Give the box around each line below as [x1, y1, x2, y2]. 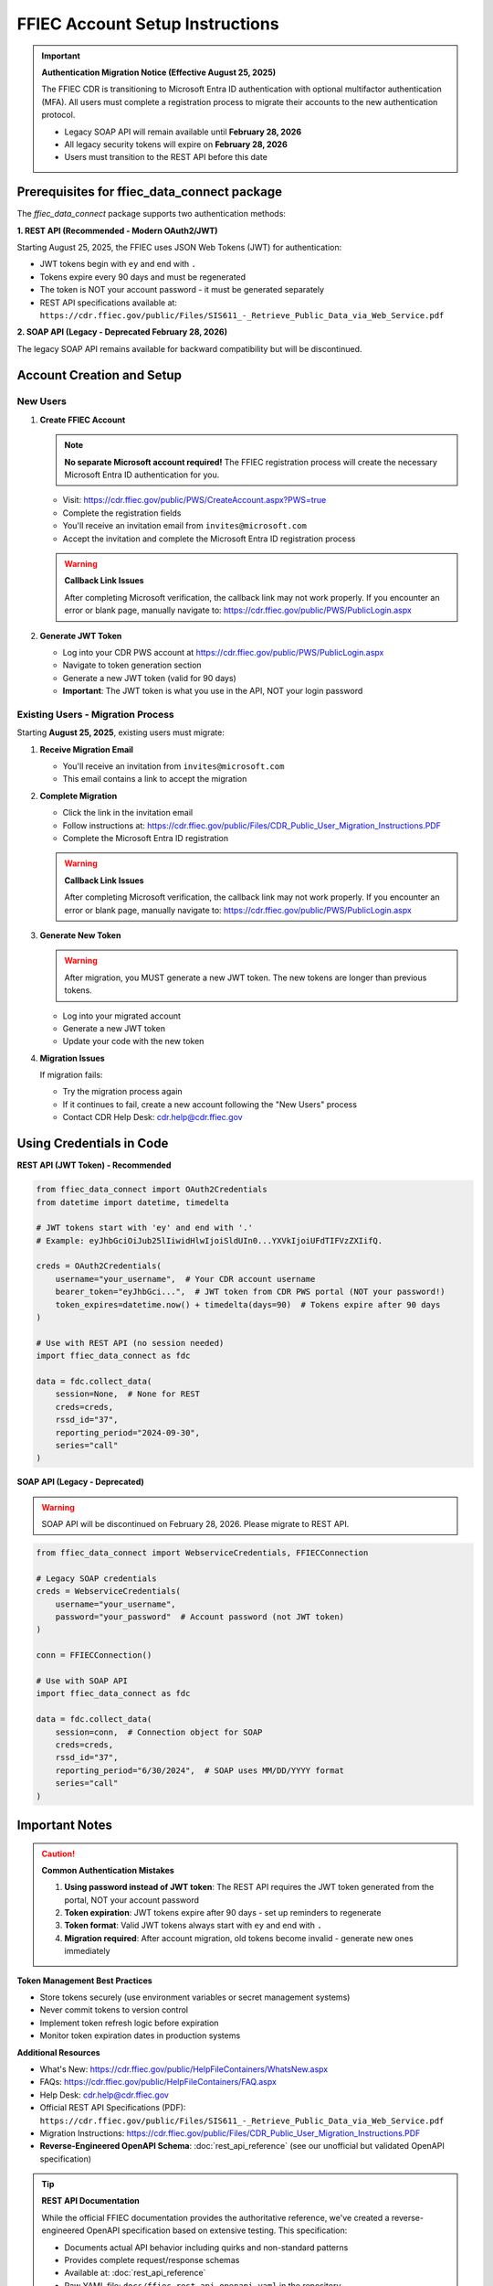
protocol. [41, 110, 76, 121]
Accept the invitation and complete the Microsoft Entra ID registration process [62, 533, 356, 544]
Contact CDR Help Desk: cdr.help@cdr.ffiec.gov [62, 1112, 243, 1123]
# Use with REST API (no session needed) [36, 1338, 225, 1348]
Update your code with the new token [62, 1036, 205, 1047]
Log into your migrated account [62, 1010, 182, 1021]
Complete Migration [39, 790, 118, 801]
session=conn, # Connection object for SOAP [55, 1726, 263, 1737]
